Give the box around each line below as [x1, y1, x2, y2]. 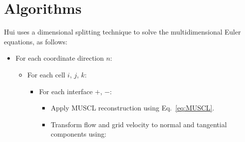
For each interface [39, 86, 93, 96]
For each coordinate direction [15, 53, 104, 63]
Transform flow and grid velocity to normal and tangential [51, 119, 227, 129]
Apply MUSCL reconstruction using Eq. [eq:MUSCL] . [51, 103, 214, 113]
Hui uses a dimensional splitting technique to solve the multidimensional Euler [4, 27, 241, 37]
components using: [51, 129, 107, 139]
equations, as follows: [4, 36, 67, 46]
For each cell [27, 69, 65, 79]
